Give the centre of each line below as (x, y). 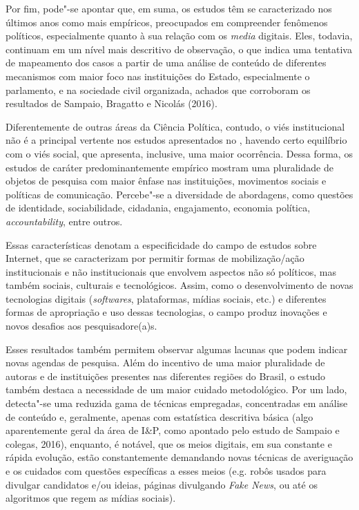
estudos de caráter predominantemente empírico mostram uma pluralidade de (169, 167)
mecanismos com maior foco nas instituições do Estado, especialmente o (158, 76)
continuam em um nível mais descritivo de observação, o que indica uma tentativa (179, 49)
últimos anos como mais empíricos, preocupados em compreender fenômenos (167, 22)
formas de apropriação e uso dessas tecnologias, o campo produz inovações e (166, 312)
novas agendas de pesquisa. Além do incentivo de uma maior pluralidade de (165, 362)
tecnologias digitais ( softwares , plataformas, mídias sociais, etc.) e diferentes (166, 298)
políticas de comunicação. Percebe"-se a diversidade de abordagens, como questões (179, 194)
